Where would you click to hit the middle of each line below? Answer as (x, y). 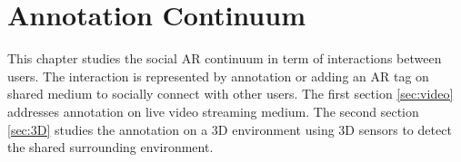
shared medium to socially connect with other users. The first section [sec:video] (230, 94)
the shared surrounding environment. (110, 147)
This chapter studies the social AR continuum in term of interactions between (225, 58)
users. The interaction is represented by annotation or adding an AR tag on (218, 76)
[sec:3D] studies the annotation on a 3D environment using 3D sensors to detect (230, 129)
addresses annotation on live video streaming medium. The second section (213, 111)
